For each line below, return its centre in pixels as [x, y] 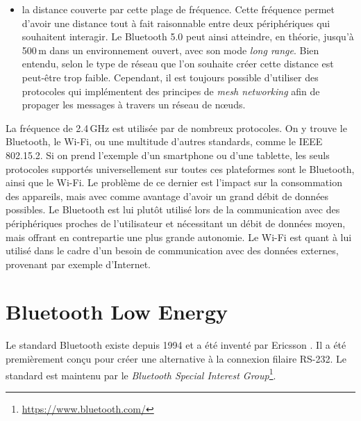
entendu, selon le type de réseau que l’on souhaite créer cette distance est [178, 64]
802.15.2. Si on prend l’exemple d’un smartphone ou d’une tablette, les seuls [168, 155]
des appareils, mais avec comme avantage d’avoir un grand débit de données [167, 196]
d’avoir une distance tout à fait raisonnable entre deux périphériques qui [176, 23]
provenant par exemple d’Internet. [78, 264]
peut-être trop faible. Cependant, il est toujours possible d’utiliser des [170, 77]
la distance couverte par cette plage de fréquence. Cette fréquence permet [178, 9]
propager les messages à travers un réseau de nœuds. [134, 105]
